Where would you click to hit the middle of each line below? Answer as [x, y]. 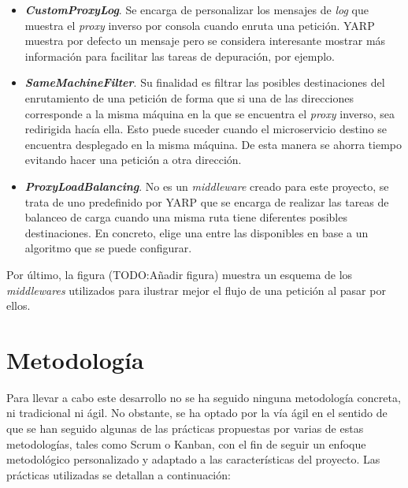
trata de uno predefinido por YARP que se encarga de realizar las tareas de [207, 201]
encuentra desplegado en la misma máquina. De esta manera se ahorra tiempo [213, 144]
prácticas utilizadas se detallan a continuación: [119, 474]
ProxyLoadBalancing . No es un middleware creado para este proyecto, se [207, 186]
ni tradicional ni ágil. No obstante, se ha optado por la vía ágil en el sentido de [197, 413]
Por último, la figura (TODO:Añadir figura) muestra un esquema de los [180, 274]
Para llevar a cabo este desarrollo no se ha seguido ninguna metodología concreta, [204, 397]
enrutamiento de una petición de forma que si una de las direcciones [189, 97]
